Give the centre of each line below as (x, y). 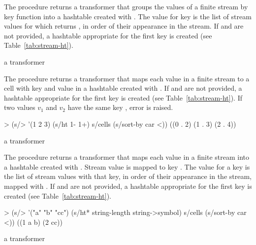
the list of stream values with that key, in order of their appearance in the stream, (128, 176)
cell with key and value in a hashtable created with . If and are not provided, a (123, 88)
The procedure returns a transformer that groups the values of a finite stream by (126, 6)
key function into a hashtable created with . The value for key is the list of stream (128, 16)
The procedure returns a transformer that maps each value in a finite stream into (127, 157)
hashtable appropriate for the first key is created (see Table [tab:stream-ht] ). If (123, 97)
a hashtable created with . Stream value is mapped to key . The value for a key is (127, 166)
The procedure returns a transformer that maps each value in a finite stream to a (127, 78)
